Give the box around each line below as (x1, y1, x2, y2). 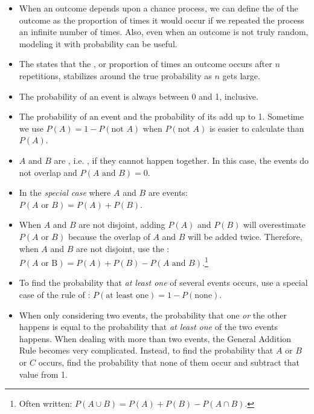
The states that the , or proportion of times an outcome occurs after (19, 57, 272, 70)
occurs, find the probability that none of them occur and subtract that (38, 355, 300, 368)
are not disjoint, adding (78, 218, 165, 231)
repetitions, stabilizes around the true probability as (19, 69, 212, 82)
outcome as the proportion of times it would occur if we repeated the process (19, 13, 304, 26)
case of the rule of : (19, 288, 91, 300)
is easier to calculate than (209, 121, 304, 134)
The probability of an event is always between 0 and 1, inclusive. (19, 89, 258, 102)
